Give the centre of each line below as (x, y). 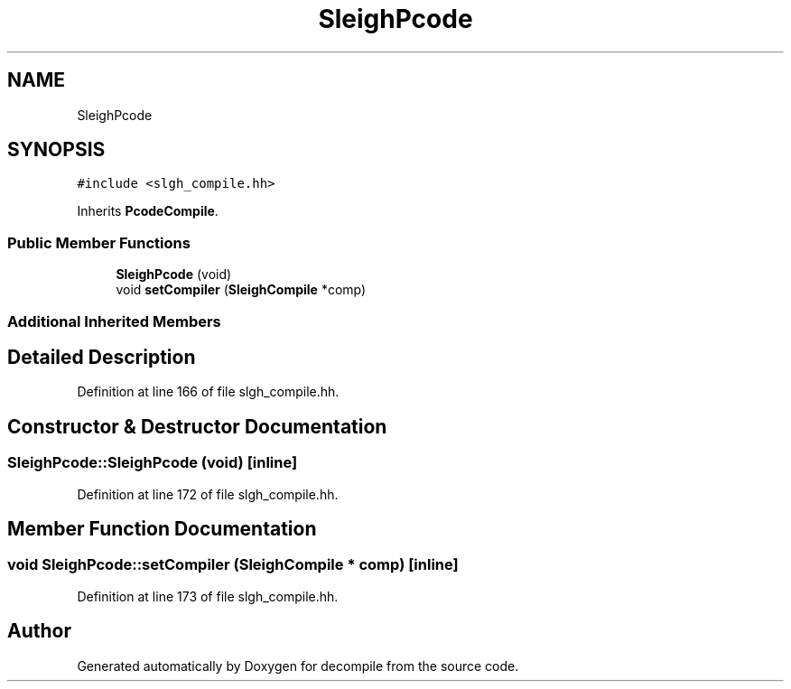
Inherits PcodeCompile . (148, 211)
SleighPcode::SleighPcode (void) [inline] (153, 463)
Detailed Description (102, 357)
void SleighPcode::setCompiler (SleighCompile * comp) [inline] (233, 565)
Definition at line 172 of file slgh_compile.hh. (208, 494)
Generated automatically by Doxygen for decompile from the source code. (298, 666)
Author (39, 631)
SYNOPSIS (56, 150)
